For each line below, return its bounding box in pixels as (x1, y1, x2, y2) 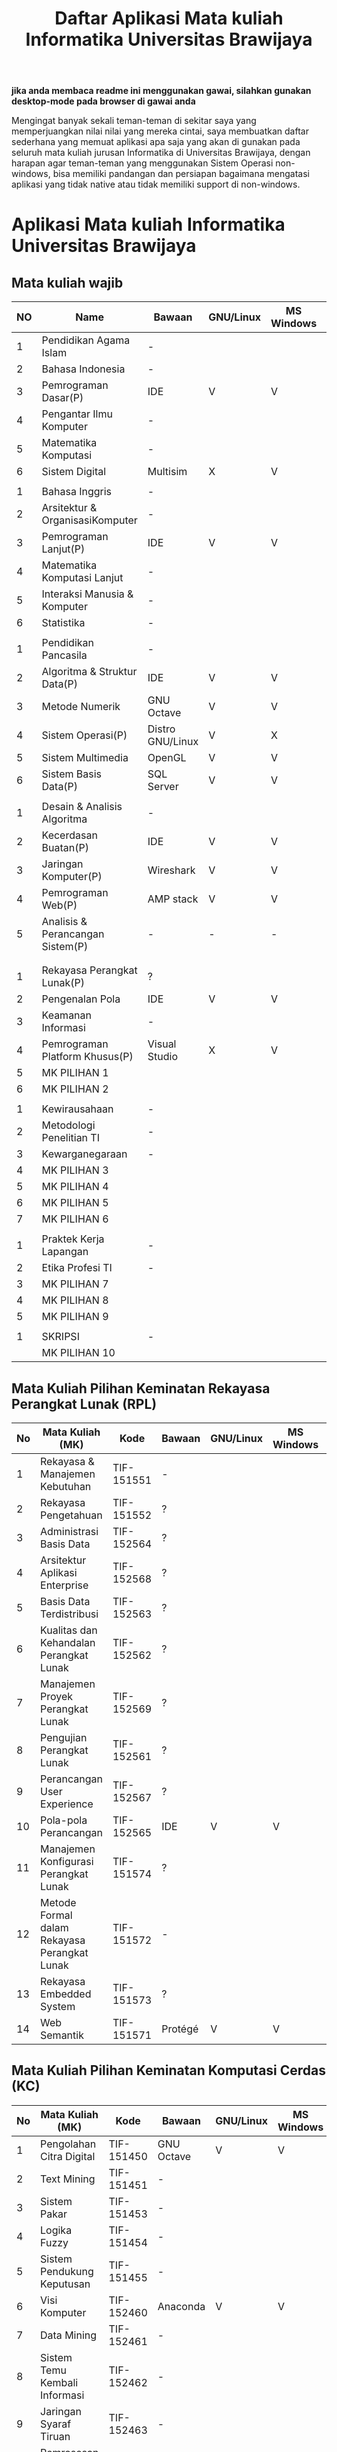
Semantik (40, 2028, 84, 2042)
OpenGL (147, 751, 187, 765)
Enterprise (40, 1578, 89, 1592)
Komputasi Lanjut (41, 571, 124, 585)
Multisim (147, 465, 188, 479)
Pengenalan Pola (41, 992, 121, 1006)
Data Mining (40, 2328, 98, 2342)
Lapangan (41, 1245, 89, 1259)
